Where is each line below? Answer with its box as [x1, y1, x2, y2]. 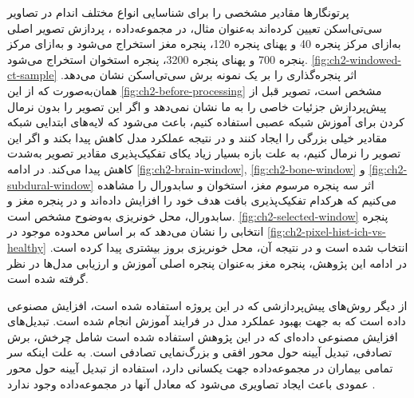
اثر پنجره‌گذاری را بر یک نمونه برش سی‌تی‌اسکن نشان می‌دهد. [60, 66, 357, 83]
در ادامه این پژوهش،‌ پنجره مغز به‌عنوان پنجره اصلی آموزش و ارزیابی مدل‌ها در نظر [7, 254, 407, 271]
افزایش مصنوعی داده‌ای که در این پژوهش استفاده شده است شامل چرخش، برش [7, 328, 398, 344]
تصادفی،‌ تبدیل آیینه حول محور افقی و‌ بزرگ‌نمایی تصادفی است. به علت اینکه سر [7, 344, 392, 360]
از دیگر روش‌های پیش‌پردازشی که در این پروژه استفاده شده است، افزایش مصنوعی [7, 297, 408, 313]
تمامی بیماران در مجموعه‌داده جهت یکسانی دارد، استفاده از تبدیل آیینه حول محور [7, 360, 393, 376]
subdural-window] [7, 176, 94, 193]
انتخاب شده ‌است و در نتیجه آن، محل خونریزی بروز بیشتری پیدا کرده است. [49, 238, 408, 255]
